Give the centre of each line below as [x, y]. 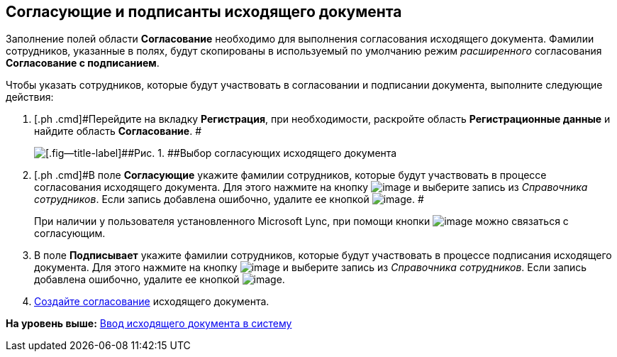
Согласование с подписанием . [83, 63]
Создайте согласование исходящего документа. [152, 302]
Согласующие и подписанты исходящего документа [204, 12]
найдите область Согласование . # [118, 131]
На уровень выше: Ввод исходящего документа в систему [149, 324]
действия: [30, 97]
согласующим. [70, 234]
